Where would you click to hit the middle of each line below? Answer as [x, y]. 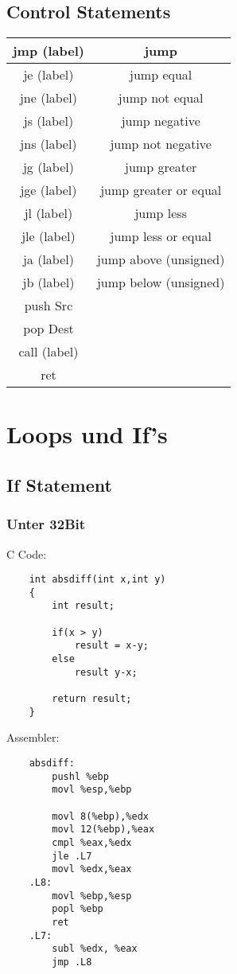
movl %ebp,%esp [92, 896]
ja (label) [48, 259]
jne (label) [48, 98]
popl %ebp [78, 909]
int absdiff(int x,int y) [97, 580]
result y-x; [106, 672]
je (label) [49, 75]
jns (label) [49, 144]
